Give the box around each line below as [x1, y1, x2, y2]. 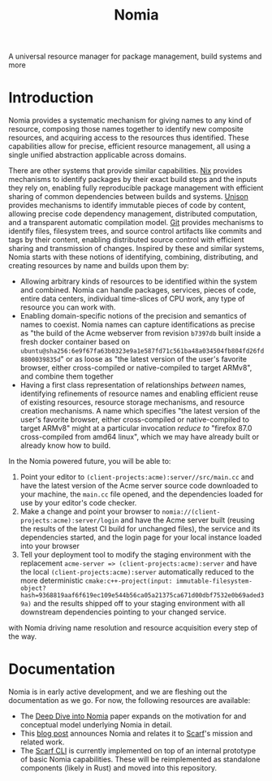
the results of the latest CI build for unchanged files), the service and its [19, 524, 261, 534]
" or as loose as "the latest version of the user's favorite [60, 354, 248, 364]
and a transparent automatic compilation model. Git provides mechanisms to [8, 218, 264, 228]
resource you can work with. [19, 302, 116, 312]
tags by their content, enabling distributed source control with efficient [8, 235, 244, 245]
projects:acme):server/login [19, 517, 119, 525]
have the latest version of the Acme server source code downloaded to [19, 481, 258, 491]
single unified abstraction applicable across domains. [8, 150, 187, 160]
